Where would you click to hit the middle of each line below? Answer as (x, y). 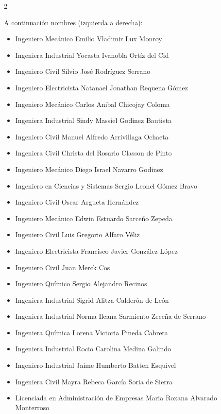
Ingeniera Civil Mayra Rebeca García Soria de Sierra (94, 381)
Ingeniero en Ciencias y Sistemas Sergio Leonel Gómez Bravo (106, 185)
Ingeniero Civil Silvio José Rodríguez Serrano (83, 71)
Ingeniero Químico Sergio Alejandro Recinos (81, 284)
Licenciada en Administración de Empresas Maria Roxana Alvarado (116, 398)
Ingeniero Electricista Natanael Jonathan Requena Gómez (102, 87)
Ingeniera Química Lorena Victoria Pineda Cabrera (92, 332)
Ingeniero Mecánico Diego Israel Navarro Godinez (89, 169)
